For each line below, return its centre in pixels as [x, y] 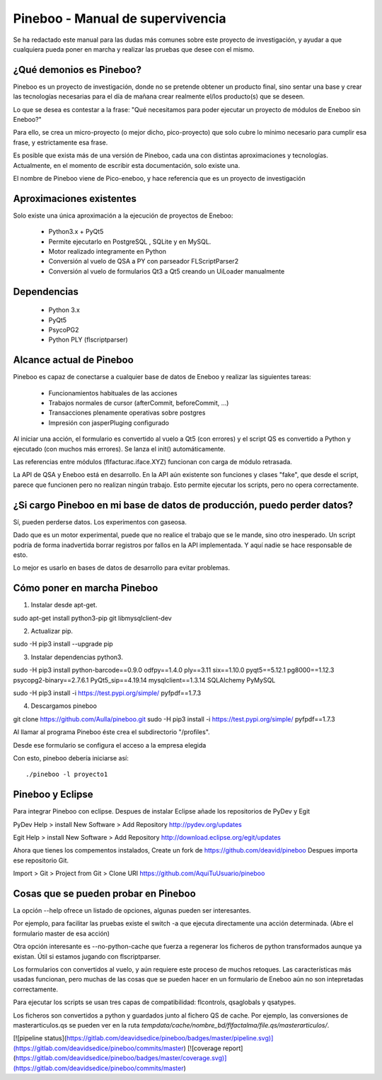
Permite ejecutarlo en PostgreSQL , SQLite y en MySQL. [130, 242]
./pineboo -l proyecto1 [67, 775]
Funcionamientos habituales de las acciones [113, 393]
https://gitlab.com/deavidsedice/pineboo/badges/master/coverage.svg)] [121, 1058]
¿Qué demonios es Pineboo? [77, 70]
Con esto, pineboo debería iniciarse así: [71, 758]
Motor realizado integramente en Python [107, 252]
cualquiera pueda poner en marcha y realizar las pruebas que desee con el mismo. [134, 49]
